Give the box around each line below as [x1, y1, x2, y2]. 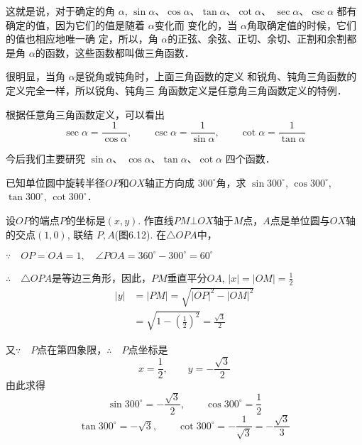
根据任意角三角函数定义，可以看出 [6, 106, 165, 121]
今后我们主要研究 [6, 151, 85, 166]
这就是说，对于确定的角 [6, 4, 115, 18]
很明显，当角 [6, 69, 65, 84]
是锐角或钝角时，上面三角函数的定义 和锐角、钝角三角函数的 [75, 69, 357, 84]
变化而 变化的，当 [154, 17, 238, 32]
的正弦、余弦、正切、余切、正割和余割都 [168, 31, 357, 46]
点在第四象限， [37, 341, 107, 356]
